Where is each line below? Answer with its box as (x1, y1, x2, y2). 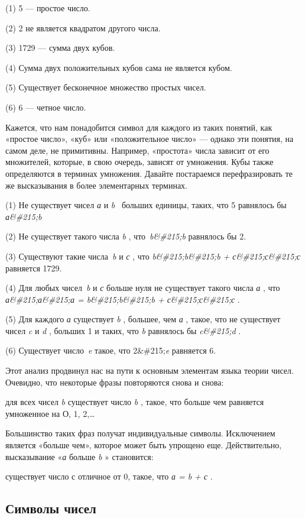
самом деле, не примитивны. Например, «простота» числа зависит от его (5, 144, 270, 156)
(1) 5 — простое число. (5, 2, 90, 14)
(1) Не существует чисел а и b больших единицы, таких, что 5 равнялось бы (5, 199, 287, 211)
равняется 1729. (5, 261, 62, 274)
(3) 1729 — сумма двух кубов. (5, 41, 115, 54)
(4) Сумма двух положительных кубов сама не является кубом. (5, 61, 232, 73)
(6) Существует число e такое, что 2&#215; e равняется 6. (5, 344, 216, 357)
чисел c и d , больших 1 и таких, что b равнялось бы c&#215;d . (5, 324, 241, 336)
